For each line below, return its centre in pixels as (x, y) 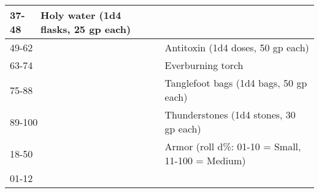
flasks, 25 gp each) (86, 29)
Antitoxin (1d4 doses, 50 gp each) (237, 47)
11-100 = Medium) (205, 160)
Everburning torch (204, 65)
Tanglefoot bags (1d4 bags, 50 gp (236, 83)
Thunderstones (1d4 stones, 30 (230, 115)
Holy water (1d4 (81, 15)
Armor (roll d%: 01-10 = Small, (233, 146)
